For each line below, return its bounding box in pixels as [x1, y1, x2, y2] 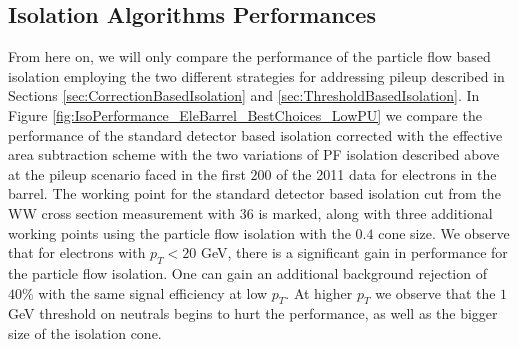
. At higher [285, 282, 353, 303]
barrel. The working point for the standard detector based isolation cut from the [8, 183, 501, 204]
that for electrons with [8, 242, 146, 263]
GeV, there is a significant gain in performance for [200, 242, 508, 263]
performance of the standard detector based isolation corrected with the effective [8, 124, 503, 145]
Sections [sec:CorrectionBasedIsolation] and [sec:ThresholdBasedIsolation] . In [8, 85, 480, 106]
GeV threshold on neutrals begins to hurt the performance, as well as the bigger [8, 303, 498, 324]
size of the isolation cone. [8, 322, 162, 343]
